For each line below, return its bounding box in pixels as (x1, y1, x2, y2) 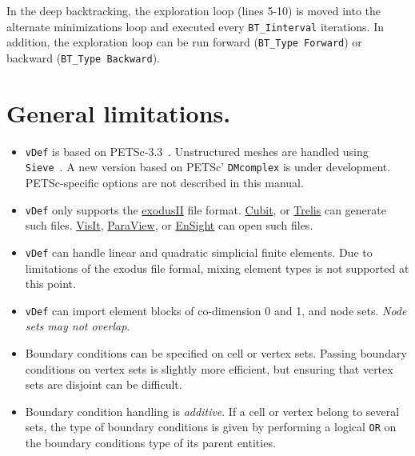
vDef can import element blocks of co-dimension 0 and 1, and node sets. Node (25, 302, 407, 318)
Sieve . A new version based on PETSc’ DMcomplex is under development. (25, 158, 391, 175)
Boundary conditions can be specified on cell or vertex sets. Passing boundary (25, 344, 407, 361)
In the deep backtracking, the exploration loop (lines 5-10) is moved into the (6, 2, 381, 18)
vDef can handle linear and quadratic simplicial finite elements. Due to (25, 243, 373, 260)
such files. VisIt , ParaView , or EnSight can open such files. (25, 217, 313, 234)
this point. (25, 275, 76, 292)
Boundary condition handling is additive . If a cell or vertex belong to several (25, 402, 400, 419)
